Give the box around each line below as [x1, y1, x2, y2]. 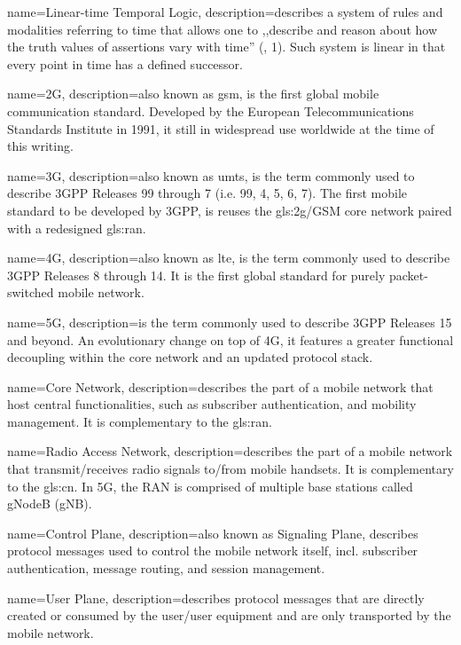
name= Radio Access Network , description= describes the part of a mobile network [7, 442, 453, 460]
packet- [389, 265, 428, 284]
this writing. [7, 137, 74, 155]
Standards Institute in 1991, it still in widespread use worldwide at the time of [7, 119, 434, 138]
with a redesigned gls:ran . [7, 218, 146, 237]
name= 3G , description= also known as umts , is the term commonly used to [7, 166, 415, 185]
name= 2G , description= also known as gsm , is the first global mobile [7, 84, 379, 103]
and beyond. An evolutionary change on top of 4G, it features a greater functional [7, 330, 454, 349]
